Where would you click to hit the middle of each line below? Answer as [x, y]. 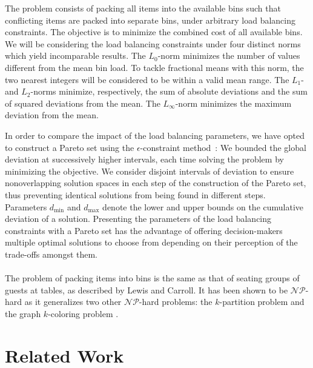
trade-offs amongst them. [51, 254]
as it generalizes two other [73, 302]
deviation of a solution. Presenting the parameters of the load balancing [138, 219]
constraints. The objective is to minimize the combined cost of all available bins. [154, 32]
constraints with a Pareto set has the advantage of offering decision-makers [144, 230]
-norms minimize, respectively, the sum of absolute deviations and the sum [169, 91]
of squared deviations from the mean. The [83, 103]
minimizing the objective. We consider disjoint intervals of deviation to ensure [150, 171]
